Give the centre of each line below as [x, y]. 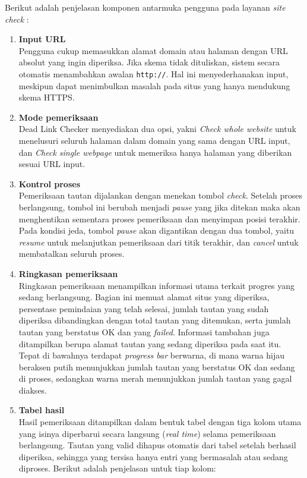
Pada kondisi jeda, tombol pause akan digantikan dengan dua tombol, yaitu [156, 230]
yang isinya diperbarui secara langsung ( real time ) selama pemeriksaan [147, 433]
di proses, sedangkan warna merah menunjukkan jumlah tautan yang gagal [155, 378]
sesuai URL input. [52, 164]
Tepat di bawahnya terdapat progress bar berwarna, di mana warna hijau [152, 355]
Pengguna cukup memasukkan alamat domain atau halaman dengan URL [153, 50]
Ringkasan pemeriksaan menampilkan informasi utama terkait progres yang [157, 285]
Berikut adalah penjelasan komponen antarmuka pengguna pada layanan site [145, 7]
